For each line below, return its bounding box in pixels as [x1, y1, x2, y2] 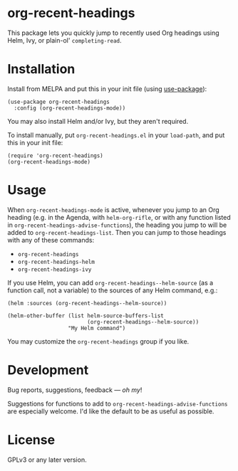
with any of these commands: [7, 235, 95, 244]
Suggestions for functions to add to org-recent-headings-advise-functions [7, 399, 228, 408]
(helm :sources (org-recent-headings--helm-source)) [7, 300, 167, 307]
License [7, 432, 56, 448]
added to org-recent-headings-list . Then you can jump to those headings [7, 228, 227, 236]
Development [7, 362, 89, 378]
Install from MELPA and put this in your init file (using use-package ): [7, 84, 207, 93]
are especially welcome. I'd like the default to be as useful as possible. [7, 407, 214, 416]
